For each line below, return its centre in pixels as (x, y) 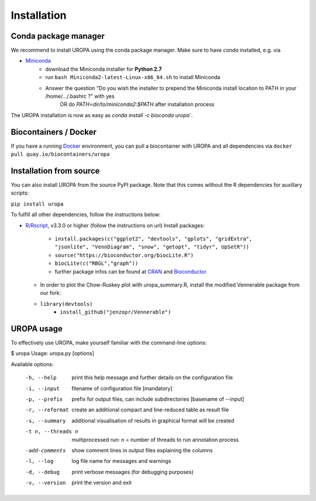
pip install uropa (37, 204)
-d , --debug (42, 472)
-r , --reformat (47, 410)
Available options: (32, 364)
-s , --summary (46, 421)
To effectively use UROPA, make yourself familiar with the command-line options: (109, 342)
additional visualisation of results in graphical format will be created (153, 420)
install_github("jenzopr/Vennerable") (116, 312)
